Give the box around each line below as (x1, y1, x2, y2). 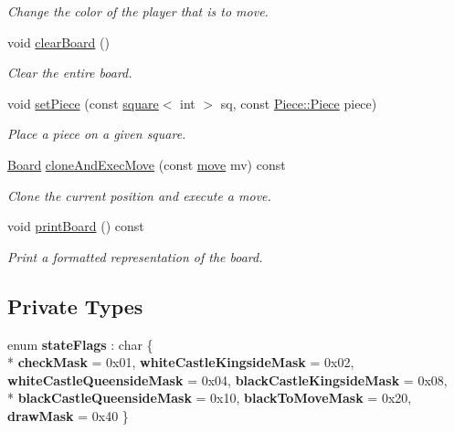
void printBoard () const (7, 216, 144, 236)
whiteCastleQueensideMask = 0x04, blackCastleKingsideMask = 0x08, (7, 370, 448, 389)
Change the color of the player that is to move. (7, 2, 269, 20)
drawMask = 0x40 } (7, 406, 129, 425)
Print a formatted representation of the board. (7, 247, 263, 266)
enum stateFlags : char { (7, 334, 153, 353)
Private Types (7, 291, 143, 320)
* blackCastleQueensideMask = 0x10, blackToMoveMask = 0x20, (7, 388, 412, 407)
